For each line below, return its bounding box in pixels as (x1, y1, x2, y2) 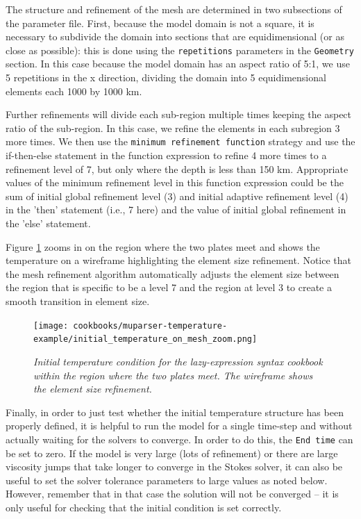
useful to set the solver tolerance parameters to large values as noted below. (6, 472, 328, 487)
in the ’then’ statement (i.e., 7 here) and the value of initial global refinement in (6, 202, 346, 217)
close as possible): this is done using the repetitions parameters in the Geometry (6, 42, 354, 57)
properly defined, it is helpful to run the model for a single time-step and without (6, 418, 353, 433)
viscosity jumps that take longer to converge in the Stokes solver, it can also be (6, 459, 343, 474)
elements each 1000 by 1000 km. (6, 83, 142, 98)
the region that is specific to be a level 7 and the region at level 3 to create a (6, 280, 332, 295)
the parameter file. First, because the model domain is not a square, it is (6, 15, 314, 30)
